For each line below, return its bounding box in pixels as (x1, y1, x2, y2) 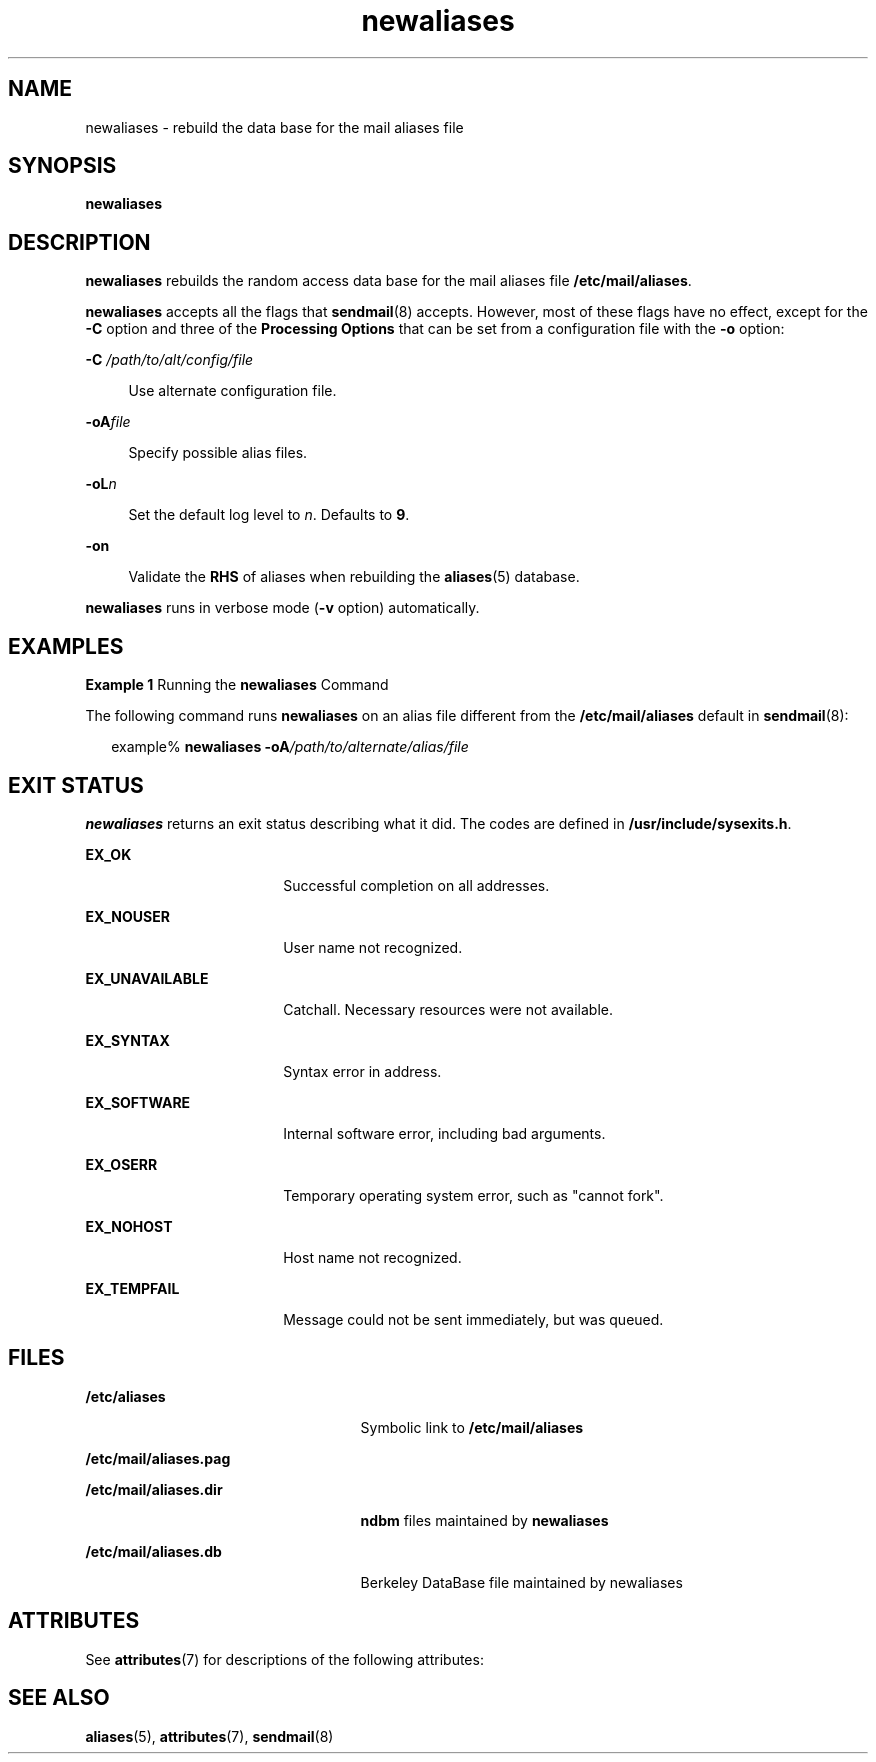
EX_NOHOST (85, 1217, 173, 1235)
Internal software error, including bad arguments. (283, 1124, 606, 1142)
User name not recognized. (283, 938, 463, 956)
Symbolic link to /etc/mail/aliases (360, 1418, 584, 1436)
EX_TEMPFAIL (85, 1279, 180, 1297)
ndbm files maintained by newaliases (360, 1511, 609, 1529)
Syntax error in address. (283, 1062, 442, 1080)
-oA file (85, 413, 131, 431)
